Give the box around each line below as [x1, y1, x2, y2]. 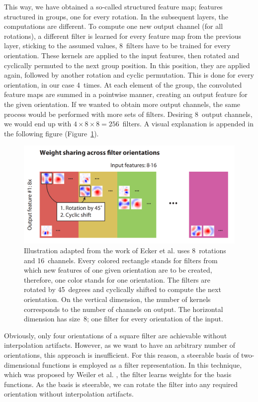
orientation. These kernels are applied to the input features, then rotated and [4, 50, 240, 60]
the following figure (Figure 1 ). [4, 128, 99, 138]
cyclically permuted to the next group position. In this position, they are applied [4, 60, 250, 70]
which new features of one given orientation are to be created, [24, 265, 212, 275]
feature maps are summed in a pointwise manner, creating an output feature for [4, 89, 248, 100]
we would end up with [4, 118, 72, 129]
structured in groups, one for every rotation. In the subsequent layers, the [4, 11, 229, 21]
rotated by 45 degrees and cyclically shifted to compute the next [24, 284, 221, 295]
